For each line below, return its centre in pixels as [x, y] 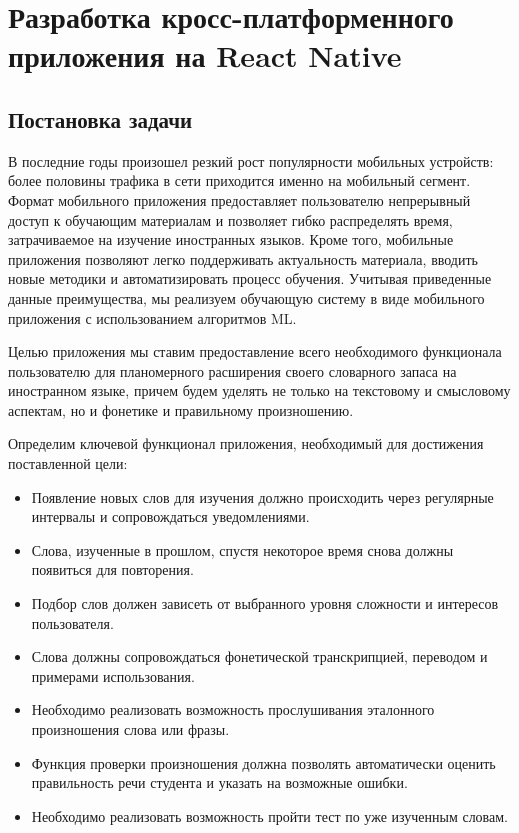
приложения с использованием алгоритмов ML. [152, 317]
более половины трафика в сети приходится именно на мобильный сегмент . [239, 180]
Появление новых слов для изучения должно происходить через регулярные [262, 496]
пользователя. [72, 622]
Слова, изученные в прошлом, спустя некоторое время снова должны [242, 549]
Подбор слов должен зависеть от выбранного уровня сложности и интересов [265, 603]
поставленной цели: [68, 463]
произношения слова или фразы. [130, 729]
